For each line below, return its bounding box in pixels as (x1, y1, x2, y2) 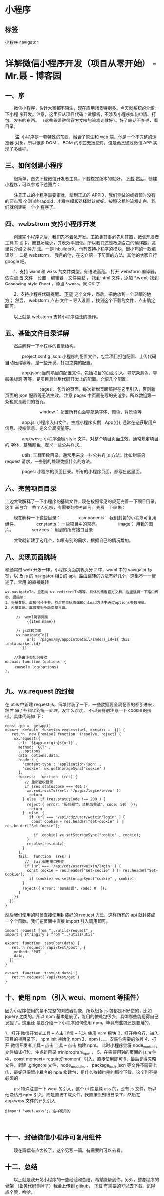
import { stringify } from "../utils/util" (5, 932, 95, 937)
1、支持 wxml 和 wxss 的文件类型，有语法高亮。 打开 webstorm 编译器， (13, 268, 159, 274)
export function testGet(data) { (5, 971, 78, 975)
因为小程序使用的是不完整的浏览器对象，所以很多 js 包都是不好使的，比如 (5, 1007, 152, 1013)
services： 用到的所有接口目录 (31, 527, 93, 533)
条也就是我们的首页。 (5, 399, 48, 405)
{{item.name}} (26, 619, 56, 624)
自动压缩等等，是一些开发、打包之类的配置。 (5, 360, 95, 365)
